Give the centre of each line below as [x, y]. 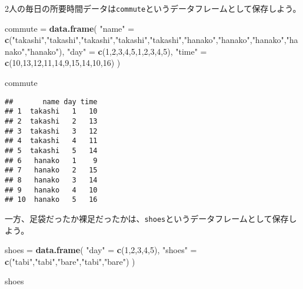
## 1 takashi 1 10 [51, 112]
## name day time [51, 102]
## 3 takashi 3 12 [51, 131]
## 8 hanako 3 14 [51, 180]
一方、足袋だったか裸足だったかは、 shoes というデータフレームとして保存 [147, 218]
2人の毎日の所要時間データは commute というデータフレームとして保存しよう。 [153, 8]
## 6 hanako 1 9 [51, 160]
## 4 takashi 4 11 [51, 141]
